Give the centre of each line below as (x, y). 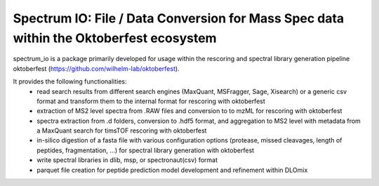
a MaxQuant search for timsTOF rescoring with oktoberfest (122, 131)
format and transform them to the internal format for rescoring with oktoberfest (151, 101)
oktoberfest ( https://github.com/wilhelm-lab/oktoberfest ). (96, 68)
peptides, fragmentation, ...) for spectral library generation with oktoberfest (146, 150)
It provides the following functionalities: (70, 81)
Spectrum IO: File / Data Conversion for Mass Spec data (179, 18)
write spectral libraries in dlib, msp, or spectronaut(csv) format (127, 160)
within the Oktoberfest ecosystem (115, 38)
